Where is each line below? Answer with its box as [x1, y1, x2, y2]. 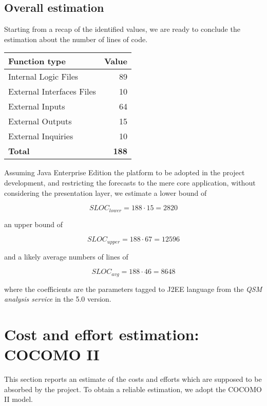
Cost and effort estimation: [4, 324, 199, 345]
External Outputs [8, 115, 72, 127]
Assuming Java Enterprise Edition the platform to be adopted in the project [4, 167, 245, 178]
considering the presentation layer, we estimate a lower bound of [4, 187, 207, 198]
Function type [8, 55, 66, 67]
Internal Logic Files [8, 70, 79, 83]
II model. [4, 394, 33, 404]
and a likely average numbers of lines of [4, 251, 128, 262]
